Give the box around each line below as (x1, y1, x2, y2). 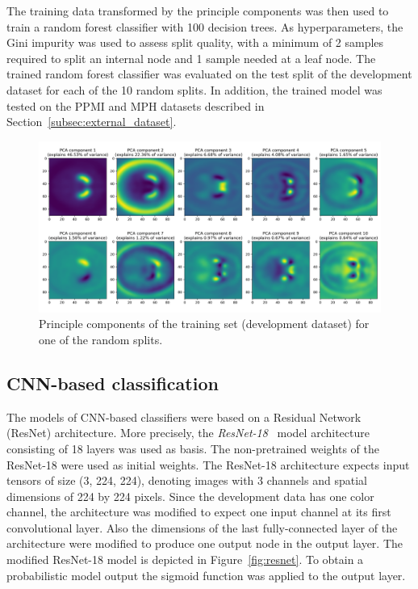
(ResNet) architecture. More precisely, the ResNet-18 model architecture (6, 424, 370, 441)
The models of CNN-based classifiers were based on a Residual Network (6, 408, 362, 425)
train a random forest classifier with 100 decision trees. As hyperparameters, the (6, 18, 403, 35)
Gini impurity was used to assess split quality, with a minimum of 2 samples (6, 34, 384, 51)
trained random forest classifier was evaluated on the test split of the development (6, 65, 412, 82)
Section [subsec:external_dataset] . (6, 113, 177, 130)
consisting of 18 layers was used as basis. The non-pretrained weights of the (6, 440, 379, 456)
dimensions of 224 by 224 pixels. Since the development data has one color (6, 487, 374, 504)
